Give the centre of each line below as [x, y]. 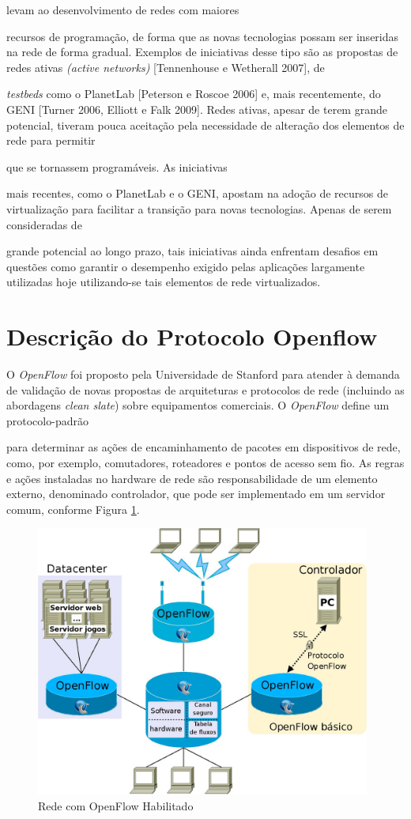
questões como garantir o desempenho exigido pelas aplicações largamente [186, 266]
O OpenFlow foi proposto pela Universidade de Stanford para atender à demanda [203, 374]
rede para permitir [51, 140]
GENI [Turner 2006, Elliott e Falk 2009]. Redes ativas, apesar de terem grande [197, 109]
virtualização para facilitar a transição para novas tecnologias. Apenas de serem [199, 208]
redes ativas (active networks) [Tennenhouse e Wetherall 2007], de [166, 67]
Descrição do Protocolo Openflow [192, 336]
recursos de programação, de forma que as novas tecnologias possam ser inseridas [203, 36]
